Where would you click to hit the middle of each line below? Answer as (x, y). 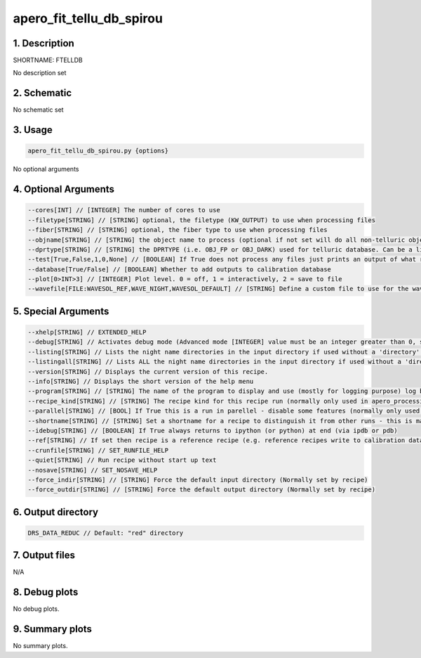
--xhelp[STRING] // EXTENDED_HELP (87, 333)
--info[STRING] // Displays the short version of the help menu (141, 382)
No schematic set (38, 110)
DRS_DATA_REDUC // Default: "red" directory (106, 533)
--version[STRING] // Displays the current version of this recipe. (148, 372)
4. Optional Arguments (64, 189)
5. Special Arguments (61, 311)
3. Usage (33, 130)
